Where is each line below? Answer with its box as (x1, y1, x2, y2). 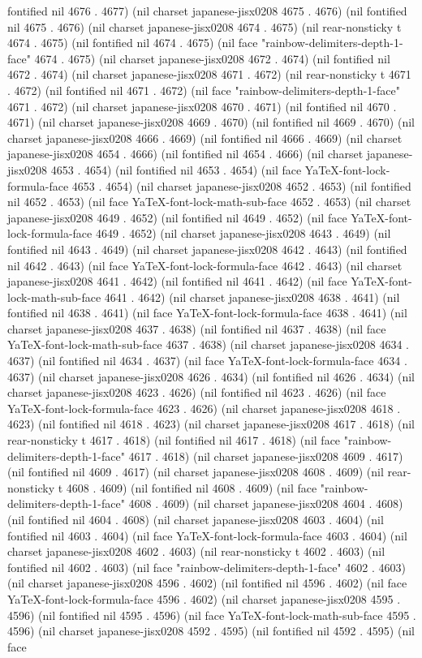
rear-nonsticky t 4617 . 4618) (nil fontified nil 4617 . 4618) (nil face (7, 432, 341, 449)
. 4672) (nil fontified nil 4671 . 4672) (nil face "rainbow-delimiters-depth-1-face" (7, 81, 400, 98)
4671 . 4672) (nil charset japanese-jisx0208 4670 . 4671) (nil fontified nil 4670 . (7, 97, 397, 114)
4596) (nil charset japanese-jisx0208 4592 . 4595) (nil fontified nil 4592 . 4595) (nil (7, 622, 415, 639)
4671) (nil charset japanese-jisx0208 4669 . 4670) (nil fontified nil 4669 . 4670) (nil (7, 114, 415, 131)
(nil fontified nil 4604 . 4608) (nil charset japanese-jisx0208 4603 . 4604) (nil (7, 511, 384, 527)
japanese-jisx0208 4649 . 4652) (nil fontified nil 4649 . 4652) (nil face (7, 209, 347, 226)
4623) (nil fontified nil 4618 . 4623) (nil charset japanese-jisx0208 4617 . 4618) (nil (7, 415, 415, 432)
